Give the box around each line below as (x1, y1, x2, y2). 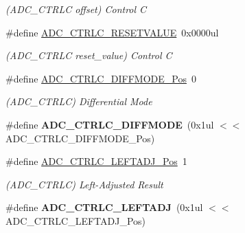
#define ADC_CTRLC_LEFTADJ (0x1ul (5, 200, 203, 214)
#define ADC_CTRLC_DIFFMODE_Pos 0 (5, 71, 196, 85)
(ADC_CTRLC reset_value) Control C (5, 48, 172, 63)
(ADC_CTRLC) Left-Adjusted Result (5, 177, 163, 191)
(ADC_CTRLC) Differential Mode (5, 94, 152, 109)
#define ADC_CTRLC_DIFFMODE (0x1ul (5, 117, 214, 131)
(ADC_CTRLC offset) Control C (5, 2, 147, 16)
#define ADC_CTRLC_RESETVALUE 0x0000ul (5, 25, 219, 39)
